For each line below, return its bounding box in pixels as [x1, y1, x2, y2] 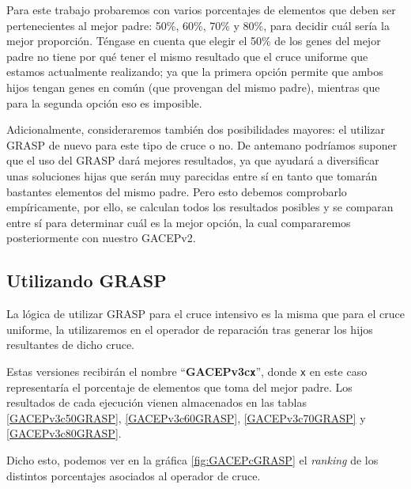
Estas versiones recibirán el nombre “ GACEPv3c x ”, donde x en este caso [6, 362, 368, 379]
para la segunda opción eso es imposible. [6, 94, 202, 111]
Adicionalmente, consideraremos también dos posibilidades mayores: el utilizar [6, 121, 385, 138]
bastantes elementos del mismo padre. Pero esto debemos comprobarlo [6, 183, 347, 199]
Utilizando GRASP [6, 268, 167, 293]
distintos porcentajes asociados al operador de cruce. [6, 467, 261, 483]
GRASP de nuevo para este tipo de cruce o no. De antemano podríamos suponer [6, 136, 398, 153]
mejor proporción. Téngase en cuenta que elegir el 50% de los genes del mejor [6, 32, 381, 49]
